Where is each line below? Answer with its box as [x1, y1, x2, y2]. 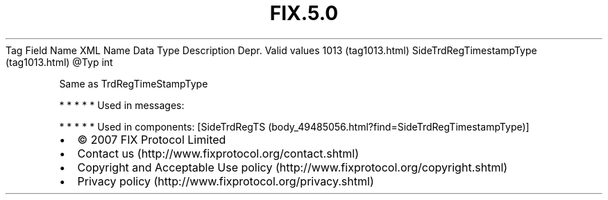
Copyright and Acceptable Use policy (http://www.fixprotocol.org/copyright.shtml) [77, 160, 508, 174]
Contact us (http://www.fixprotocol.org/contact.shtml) [77, 146, 360, 160]
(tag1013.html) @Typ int [6, 56, 113, 68]
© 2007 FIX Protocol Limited [77, 132, 226, 147]
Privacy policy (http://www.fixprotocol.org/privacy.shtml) [77, 174, 374, 188]
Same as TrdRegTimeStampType [59, 77, 208, 90]
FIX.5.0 [269, 1, 339, 25]
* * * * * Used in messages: [59, 99, 185, 111]
